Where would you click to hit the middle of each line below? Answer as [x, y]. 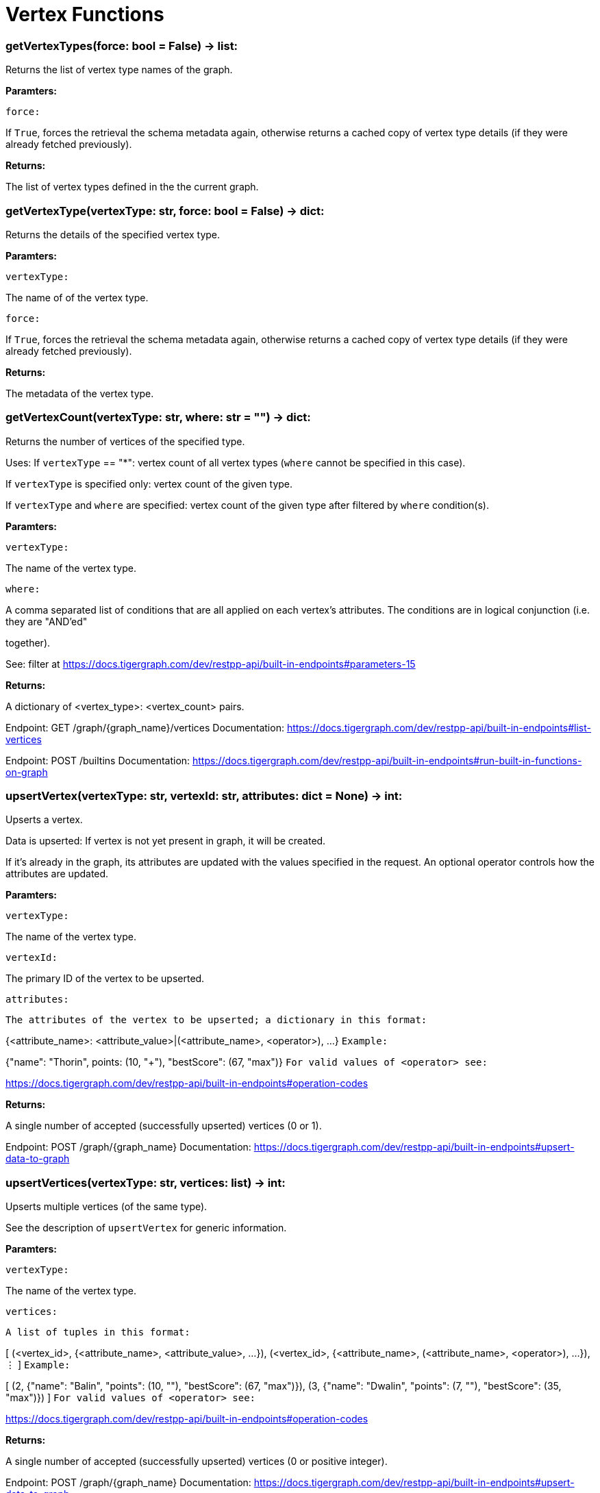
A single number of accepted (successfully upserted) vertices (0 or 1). [164, 1126]
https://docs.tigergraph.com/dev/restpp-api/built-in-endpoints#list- [439, 727]
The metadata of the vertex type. [80, 393]
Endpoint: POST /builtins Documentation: [98, 760]
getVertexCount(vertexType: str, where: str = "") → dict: [158, 417]
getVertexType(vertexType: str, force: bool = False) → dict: [165, 211]
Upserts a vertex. [44, 820]
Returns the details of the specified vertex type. [113, 234]
